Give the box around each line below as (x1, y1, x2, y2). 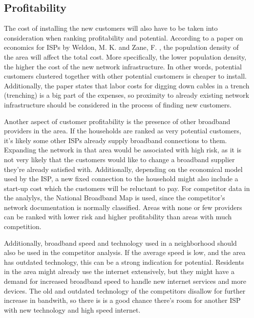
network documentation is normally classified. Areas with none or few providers (4, 202, 242, 212)
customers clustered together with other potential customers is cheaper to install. (4, 71, 247, 81)
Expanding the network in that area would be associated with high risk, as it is (4, 145, 242, 155)
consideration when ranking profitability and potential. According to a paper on (4, 32, 243, 42)
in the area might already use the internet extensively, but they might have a (4, 266, 234, 276)
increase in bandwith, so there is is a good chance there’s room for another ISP (4, 295, 241, 305)
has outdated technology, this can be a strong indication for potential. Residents (4, 256, 244, 267)
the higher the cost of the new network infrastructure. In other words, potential (4, 61, 242, 71)
